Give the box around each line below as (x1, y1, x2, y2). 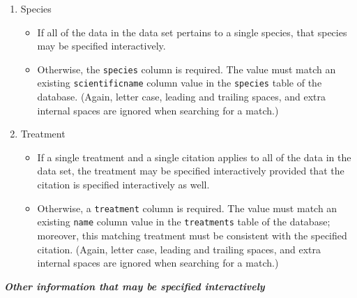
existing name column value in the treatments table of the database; (37, 214, 331, 229)
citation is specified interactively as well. (37, 177, 210, 192)
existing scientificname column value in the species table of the (37, 75, 322, 90)
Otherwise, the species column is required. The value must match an (37, 61, 336, 76)
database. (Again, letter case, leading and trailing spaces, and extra (37, 89, 326, 104)
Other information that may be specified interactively (4, 278, 265, 293)
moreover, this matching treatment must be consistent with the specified (37, 228, 347, 242)
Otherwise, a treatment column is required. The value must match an (37, 200, 337, 215)
